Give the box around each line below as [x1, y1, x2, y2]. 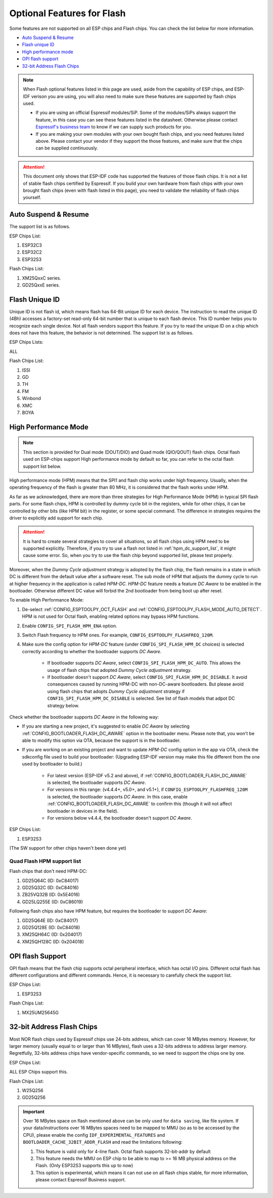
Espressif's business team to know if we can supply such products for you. [35, 124, 192, 130]
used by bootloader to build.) [22, 761, 83, 767]
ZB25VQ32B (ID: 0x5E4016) [22, 892, 80, 898]
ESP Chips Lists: [9, 339, 43, 345]
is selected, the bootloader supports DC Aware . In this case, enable [47, 793, 188, 800]
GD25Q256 [22, 1094, 45, 1101]
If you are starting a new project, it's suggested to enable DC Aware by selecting [22, 723, 190, 729]
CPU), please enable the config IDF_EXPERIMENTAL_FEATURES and [23, 1132, 165, 1138]
